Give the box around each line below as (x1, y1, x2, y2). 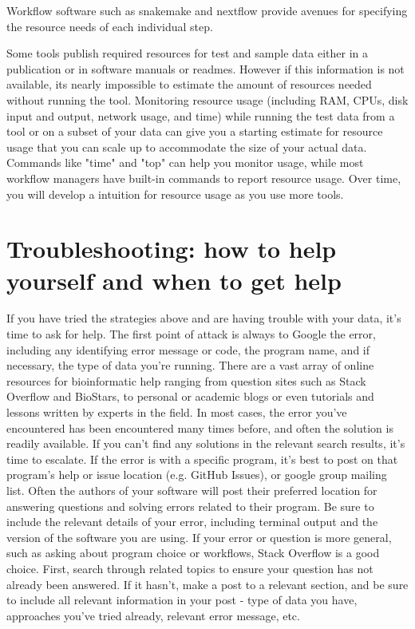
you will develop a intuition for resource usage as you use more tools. (6, 185, 344, 202)
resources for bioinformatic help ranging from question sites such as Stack (6, 372, 366, 389)
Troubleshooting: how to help (6, 232, 337, 265)
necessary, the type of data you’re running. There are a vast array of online (6, 357, 374, 374)
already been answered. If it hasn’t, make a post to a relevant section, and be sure (6, 576, 409, 592)
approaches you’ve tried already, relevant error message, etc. (6, 607, 300, 623)
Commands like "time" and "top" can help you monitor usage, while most (6, 154, 364, 171)
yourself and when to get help (6, 263, 342, 296)
